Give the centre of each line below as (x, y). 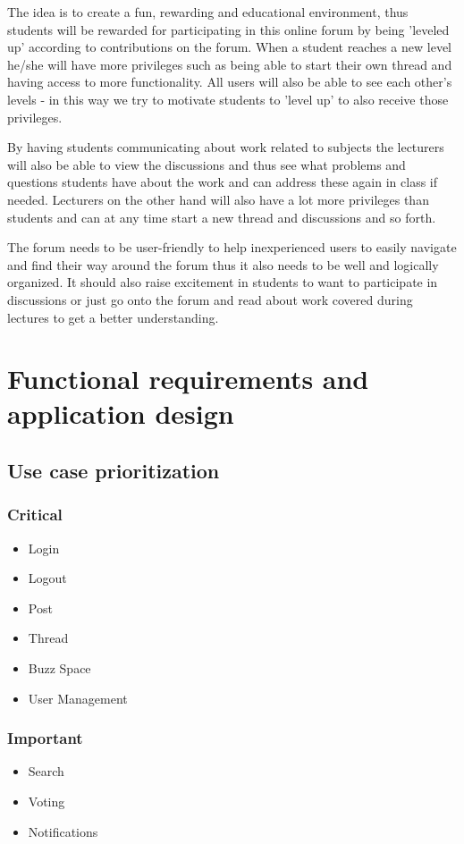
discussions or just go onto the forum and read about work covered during (210, 299)
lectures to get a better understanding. (113, 317)
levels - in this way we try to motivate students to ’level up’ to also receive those (228, 99)
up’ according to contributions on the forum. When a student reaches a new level (229, 47)
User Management (78, 698)
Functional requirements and (188, 379)
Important (45, 738)
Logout (47, 578)
